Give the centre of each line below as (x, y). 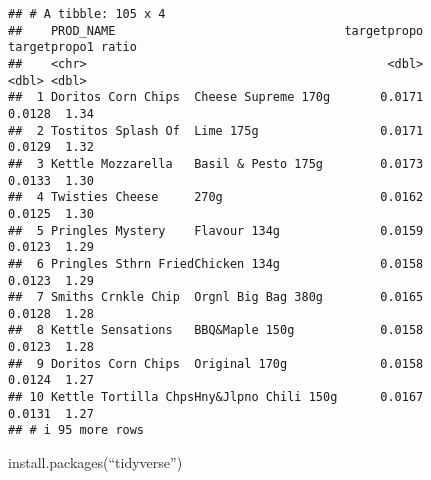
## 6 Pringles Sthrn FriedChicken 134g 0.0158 (216, 263)
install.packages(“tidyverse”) (95, 462)
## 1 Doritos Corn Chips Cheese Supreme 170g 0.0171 (216, 97)
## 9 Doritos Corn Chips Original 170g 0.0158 (216, 363)
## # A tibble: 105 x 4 (87, 14)
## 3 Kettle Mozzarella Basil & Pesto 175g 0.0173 (216, 163)
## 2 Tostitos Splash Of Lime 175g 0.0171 (216, 130)
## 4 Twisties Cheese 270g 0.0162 (216, 197)
